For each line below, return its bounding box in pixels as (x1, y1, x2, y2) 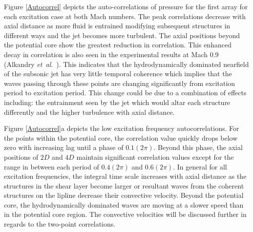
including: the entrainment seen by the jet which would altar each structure (4, 97, 231, 107)
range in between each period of (4, 161, 99, 171)
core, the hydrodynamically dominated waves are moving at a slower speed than (4, 199, 244, 210)
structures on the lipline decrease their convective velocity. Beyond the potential (4, 190, 244, 200)
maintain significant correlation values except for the (76, 151, 234, 162)
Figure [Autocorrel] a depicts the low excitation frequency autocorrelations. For (4, 123, 239, 133)
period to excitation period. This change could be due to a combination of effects (4, 87, 247, 98)
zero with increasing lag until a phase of (4, 142, 124, 152)
